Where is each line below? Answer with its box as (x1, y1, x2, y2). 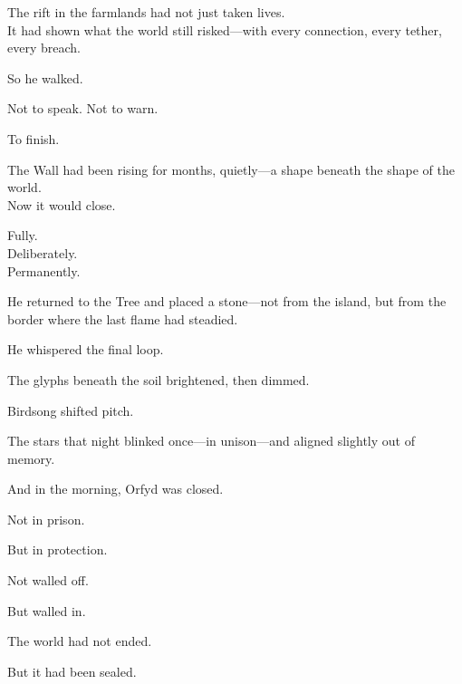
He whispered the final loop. (7, 340, 164, 359)
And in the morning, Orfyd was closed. (7, 479, 224, 498)
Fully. (7, 226, 38, 245)
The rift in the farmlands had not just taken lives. (7, 3, 285, 21)
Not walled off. (7, 571, 89, 590)
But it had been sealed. (7, 661, 137, 680)
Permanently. (7, 261, 81, 280)
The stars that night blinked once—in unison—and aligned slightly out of (7, 431, 415, 450)
